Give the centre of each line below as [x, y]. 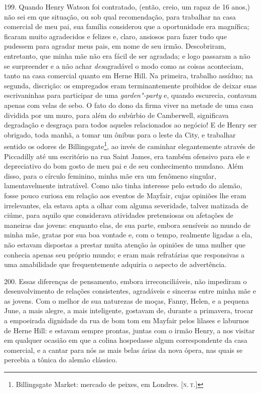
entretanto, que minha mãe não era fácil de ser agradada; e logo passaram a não [127, 55]
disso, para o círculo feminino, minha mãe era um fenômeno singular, [110, 175]
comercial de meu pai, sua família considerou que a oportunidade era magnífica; [127, 26]
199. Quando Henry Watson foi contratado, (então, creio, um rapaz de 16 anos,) [127, 7]
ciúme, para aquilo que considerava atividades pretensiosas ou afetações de [119, 215]
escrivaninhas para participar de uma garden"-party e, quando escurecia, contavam [130, 95]
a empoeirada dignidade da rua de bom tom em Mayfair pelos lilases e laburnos [127, 320]
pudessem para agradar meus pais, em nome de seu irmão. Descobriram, [115, 46]
